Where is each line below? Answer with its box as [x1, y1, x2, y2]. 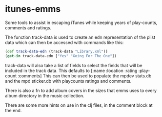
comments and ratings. [5, 24, 52, 30]
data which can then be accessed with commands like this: [5, 39, 124, 45]
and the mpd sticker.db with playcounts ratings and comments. [5, 78, 132, 84]
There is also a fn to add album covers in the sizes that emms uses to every [5, 87, 157, 94]
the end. [5, 107, 22, 113]
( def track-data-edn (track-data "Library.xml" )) [5, 49, 108, 54]
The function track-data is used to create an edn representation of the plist [5, 34, 156, 40]
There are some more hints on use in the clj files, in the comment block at [5, 102, 153, 108]
